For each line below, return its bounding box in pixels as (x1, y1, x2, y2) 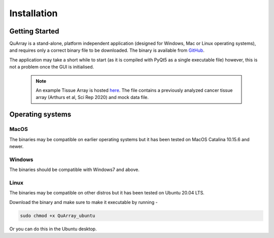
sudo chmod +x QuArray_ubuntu (20, 213, 95, 218)
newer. (9, 143, 24, 149)
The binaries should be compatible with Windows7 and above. (9, 166, 140, 173)
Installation (9, 8, 58, 19)
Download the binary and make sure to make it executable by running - (9, 199, 158, 205)
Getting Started (9, 27, 59, 36)
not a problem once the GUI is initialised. (9, 64, 94, 70)
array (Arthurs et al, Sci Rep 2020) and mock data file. (36, 94, 149, 100)
